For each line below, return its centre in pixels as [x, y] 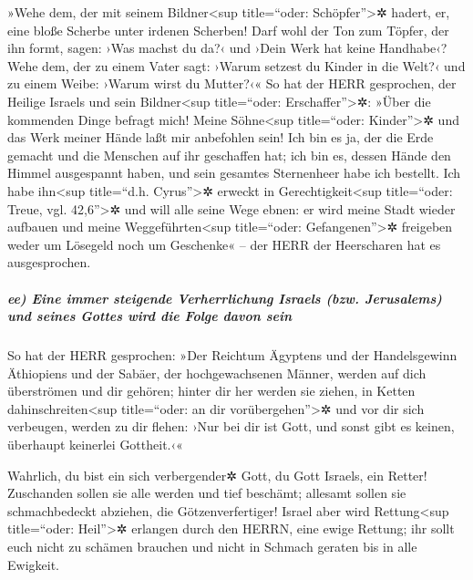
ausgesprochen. [49, 262]
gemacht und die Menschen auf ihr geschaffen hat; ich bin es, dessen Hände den [229, 155]
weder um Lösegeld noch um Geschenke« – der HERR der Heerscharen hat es [224, 244]
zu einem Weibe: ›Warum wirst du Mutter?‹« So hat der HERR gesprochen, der [232, 83]
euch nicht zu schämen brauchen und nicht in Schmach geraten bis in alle [212, 546]
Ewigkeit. [33, 564]
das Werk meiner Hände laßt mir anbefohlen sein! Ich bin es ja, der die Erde [221, 137]
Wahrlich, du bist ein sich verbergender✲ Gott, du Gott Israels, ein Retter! [217, 475]
